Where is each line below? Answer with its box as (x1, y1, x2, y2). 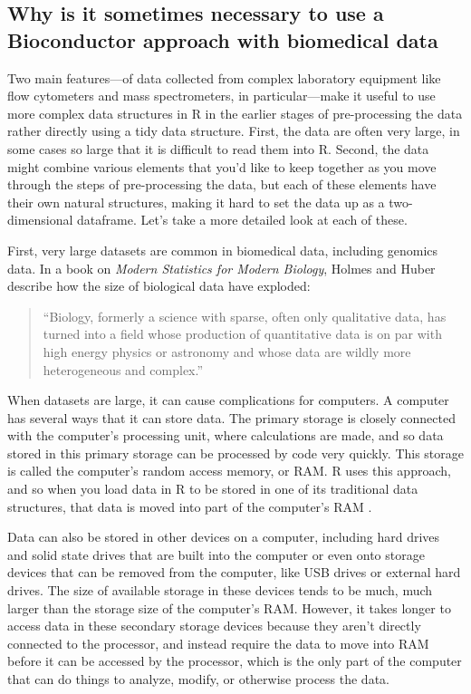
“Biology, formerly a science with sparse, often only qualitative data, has (43, 306, 447, 325)
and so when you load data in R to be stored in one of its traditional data (7, 479, 418, 498)
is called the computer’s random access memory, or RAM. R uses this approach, (7, 461, 451, 480)
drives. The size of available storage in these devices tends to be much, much (7, 581, 433, 600)
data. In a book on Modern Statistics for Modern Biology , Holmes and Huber (7, 258, 436, 277)
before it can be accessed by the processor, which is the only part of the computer (7, 651, 462, 670)
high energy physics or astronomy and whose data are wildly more (43, 342, 411, 361)
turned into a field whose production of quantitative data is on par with (43, 324, 442, 343)
